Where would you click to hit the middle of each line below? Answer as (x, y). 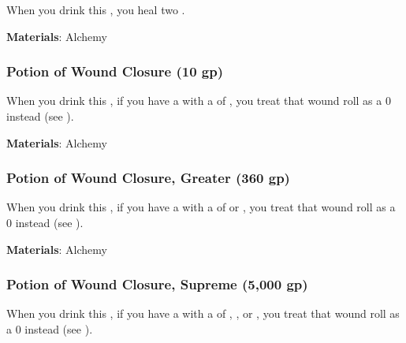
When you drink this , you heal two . (96, 9)
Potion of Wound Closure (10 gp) (115, 71)
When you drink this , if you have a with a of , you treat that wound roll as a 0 (199, 101)
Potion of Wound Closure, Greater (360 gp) (148, 178)
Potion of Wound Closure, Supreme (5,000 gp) (157, 284)
